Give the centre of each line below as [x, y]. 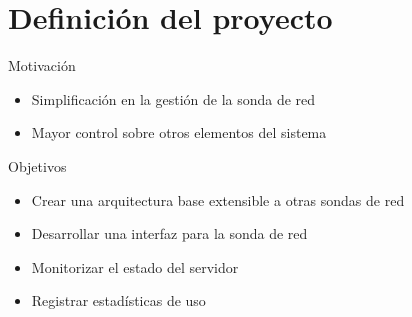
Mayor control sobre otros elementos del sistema [179, 132]
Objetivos [37, 165]
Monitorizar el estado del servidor [135, 266]
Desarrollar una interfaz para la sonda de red [169, 233]
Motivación [42, 65]
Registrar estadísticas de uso [118, 300]
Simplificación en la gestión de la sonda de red [173, 98]
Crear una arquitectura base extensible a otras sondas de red [218, 199]
